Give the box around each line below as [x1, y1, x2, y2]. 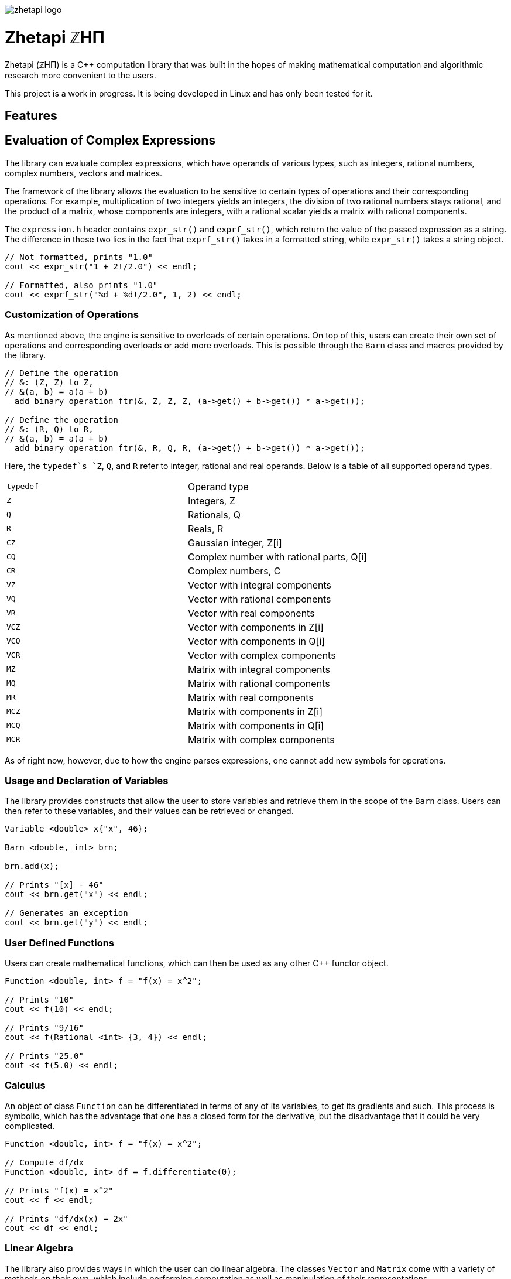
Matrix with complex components [188, 733, 335, 745]
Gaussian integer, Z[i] [188, 536, 282, 549]
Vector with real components [188, 607, 315, 619]
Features [5, 108, 57, 123]
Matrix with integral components [188, 663, 331, 675]
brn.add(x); [5, 861, 59, 871]
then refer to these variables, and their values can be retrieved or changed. [5, 806, 294, 816]
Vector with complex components [188, 649, 336, 661]
